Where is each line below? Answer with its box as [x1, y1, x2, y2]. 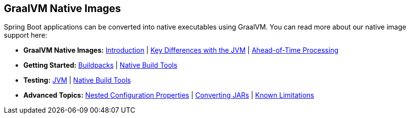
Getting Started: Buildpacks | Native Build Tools [23, 61, 178, 70]
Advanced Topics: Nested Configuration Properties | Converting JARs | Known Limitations [23, 91, 314, 100]
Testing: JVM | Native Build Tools [23, 76, 131, 85]
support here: [4, 31, 47, 40]
